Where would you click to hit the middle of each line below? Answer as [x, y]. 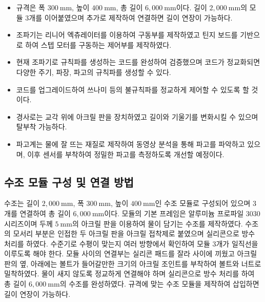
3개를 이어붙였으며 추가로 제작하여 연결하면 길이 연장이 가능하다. [129, 17]
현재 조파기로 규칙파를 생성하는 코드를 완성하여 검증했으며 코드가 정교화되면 [138, 62]
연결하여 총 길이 [45, 213]
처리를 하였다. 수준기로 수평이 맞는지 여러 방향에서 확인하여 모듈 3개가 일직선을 [131, 243]
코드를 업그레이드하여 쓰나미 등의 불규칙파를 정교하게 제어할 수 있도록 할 [132, 89]
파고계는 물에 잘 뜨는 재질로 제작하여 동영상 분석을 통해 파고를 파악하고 [130, 144]
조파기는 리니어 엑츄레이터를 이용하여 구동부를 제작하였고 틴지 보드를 [127, 35]
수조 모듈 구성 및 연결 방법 [69, 182]
